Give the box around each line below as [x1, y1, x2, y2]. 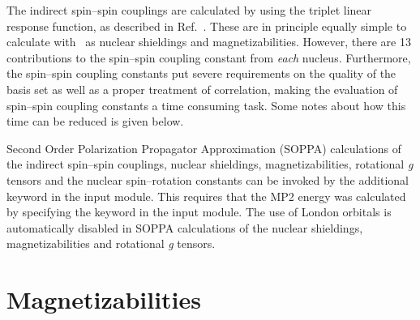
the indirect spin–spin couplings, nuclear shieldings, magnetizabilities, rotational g [6, 156, 414, 173]
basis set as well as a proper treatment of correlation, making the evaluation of [6, 80, 398, 97]
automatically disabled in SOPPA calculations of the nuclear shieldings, [6, 219, 363, 236]
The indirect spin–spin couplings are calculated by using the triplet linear [6, 2, 372, 18]
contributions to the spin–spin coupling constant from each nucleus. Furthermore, [6, 49, 411, 66]
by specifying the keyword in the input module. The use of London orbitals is [6, 203, 392, 220]
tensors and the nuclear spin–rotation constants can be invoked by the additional [6, 171, 409, 188]
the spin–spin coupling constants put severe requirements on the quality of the [6, 65, 396, 82]
